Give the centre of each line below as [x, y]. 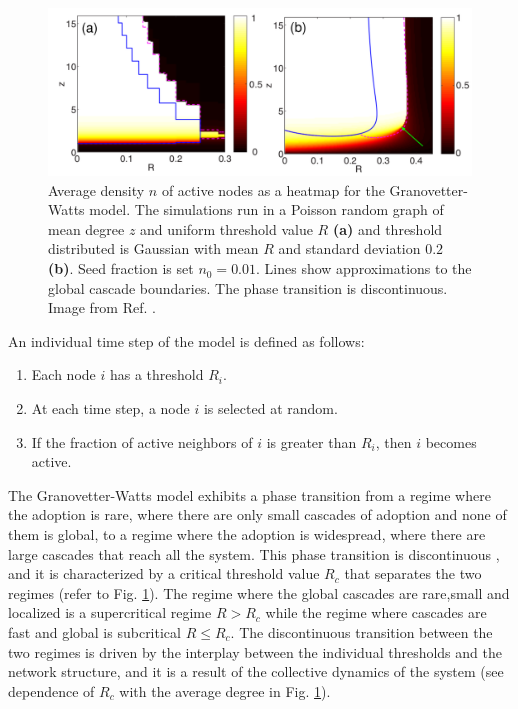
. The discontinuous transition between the [361, 631]
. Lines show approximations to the [364, 268]
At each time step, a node [110, 408]
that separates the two [413, 573]
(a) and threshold [387, 228]
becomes [451, 441]
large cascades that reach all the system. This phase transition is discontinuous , [254, 553]
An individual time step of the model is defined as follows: [186, 340]
